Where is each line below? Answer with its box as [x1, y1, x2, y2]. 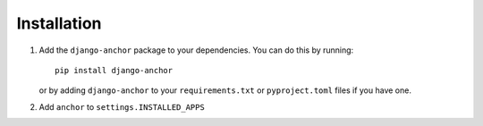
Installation [16, 13, 102, 33]
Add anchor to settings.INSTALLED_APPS [38, 101, 205, 112]
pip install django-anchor [55, 65, 174, 75]
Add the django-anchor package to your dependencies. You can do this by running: [38, 45, 354, 55]
